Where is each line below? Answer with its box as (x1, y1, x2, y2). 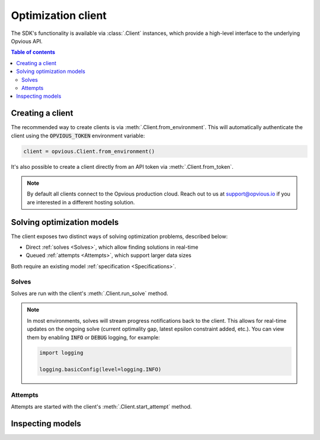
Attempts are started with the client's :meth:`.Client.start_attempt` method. (11, 403, 192, 410)
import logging (39, 349, 84, 357)
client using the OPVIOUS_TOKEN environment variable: (11, 132, 145, 139)
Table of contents (11, 49, 56, 56)
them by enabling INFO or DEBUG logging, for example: (27, 333, 160, 341)
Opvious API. (11, 37, 43, 44)
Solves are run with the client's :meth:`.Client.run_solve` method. (11, 290, 168, 297)
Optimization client (11, 9, 107, 22)
